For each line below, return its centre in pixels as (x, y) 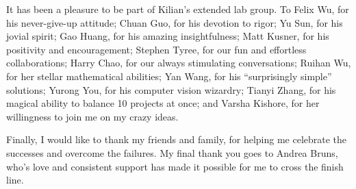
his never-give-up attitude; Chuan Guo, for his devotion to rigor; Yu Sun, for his (175, 22)
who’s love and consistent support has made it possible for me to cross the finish (175, 166)
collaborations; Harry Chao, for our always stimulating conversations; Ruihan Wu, (179, 63)
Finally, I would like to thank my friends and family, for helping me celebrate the (177, 139)
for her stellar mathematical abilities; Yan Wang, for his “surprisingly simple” (169, 76)
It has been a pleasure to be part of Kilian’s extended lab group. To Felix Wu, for (178, 9)
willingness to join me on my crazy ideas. (92, 116)
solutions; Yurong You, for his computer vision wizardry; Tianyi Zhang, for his (171, 89)
